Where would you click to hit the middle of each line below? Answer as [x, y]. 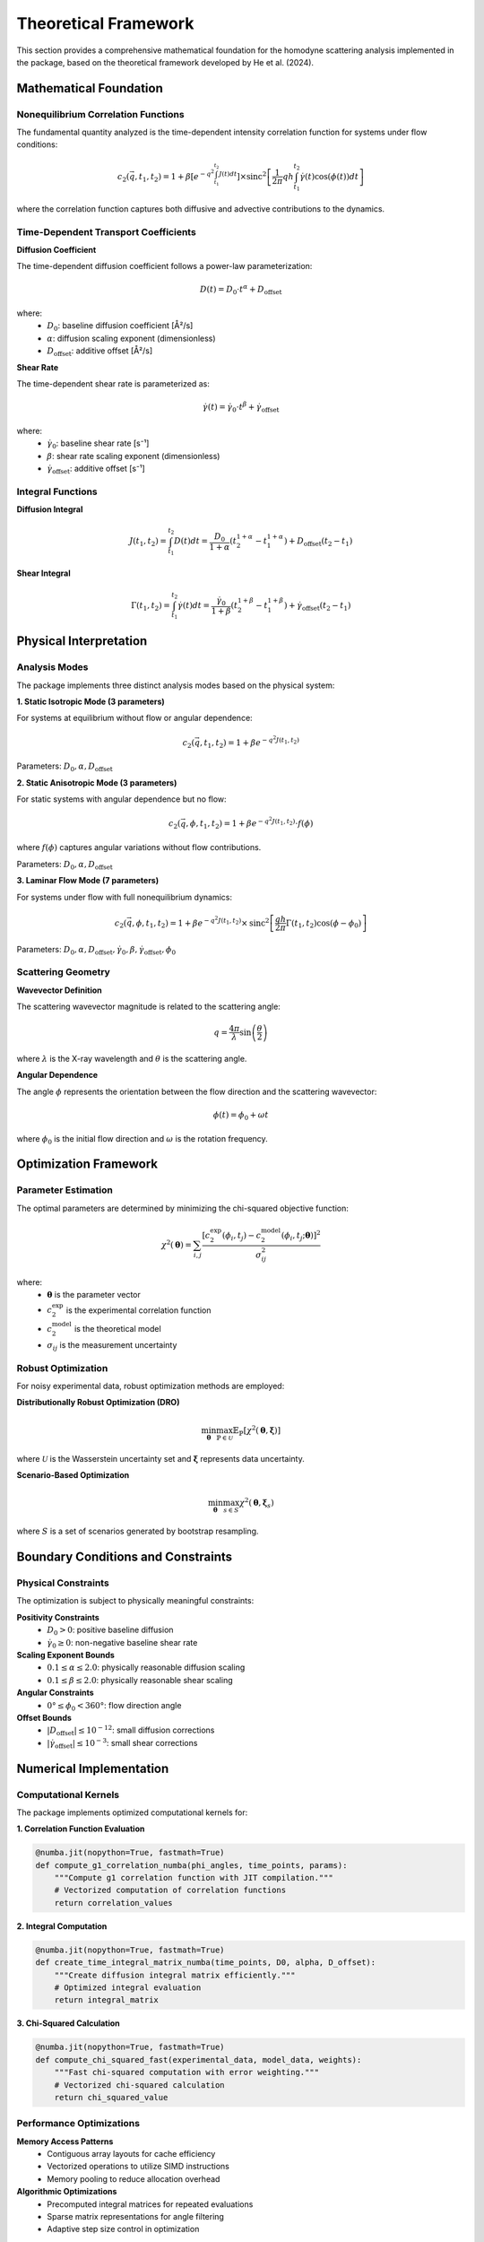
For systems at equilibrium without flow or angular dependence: [134, 718]
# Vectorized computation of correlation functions [170, 1890]
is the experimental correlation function [138, 1310]
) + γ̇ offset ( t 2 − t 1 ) [317, 606]
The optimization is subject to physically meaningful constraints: [135, 1601]
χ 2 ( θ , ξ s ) [256, 1503]
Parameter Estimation [65, 1190]
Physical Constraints [63, 1583]
